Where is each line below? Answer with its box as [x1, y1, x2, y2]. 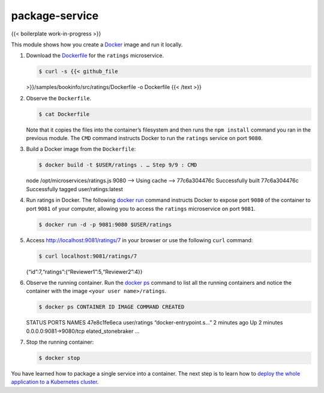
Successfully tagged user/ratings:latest [26, 185, 123, 192]
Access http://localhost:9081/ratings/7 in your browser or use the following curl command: [26, 236, 253, 243]
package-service [11, 9, 99, 22]
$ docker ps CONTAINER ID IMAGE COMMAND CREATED [38, 303, 185, 311]
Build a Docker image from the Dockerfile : [26, 145, 136, 153]
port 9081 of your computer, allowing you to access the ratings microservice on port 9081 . [26, 205, 256, 212]
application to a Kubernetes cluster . [11, 379, 99, 386]
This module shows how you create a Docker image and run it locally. [11, 41, 183, 48]
